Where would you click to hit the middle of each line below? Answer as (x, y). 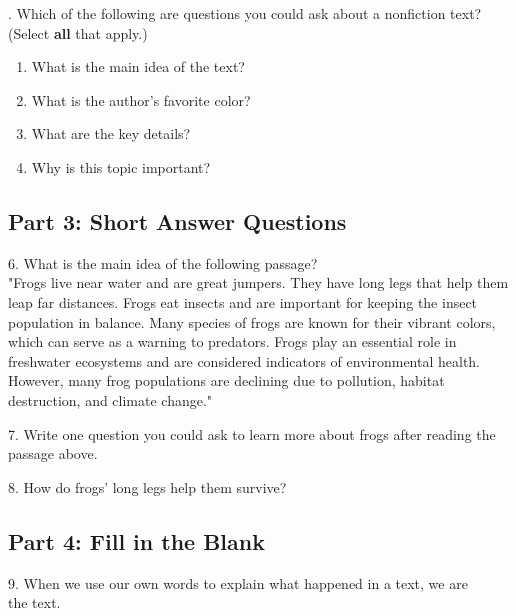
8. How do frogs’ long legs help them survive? (147, 486)
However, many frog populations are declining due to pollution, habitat (226, 380)
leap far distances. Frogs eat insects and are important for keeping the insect (243, 301)
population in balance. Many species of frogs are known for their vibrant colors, (252, 321)
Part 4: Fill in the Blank (136, 540)
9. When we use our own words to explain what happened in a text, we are (238, 582)
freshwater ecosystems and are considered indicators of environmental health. (244, 360)
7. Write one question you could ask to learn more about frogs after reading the (252, 433)
